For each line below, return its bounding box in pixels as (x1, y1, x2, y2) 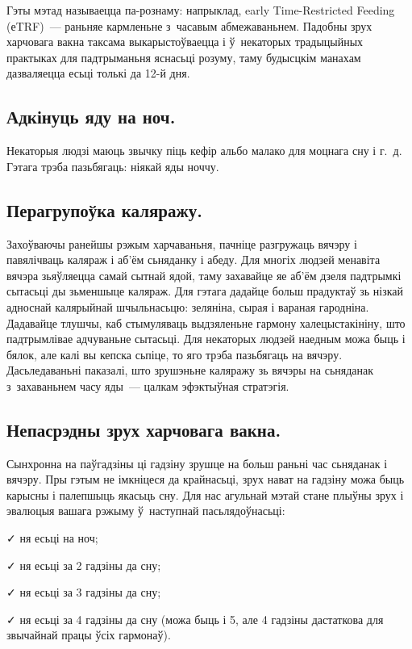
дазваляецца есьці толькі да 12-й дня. (6, 65, 190, 82)
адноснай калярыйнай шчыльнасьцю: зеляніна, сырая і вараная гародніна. (6, 298, 369, 315)
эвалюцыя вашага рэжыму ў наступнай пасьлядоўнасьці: (6, 502, 285, 519)
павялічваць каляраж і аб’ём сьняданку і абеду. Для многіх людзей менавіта (6, 251, 381, 268)
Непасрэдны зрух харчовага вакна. (6, 417, 281, 442)
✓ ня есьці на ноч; (6, 530, 98, 546)
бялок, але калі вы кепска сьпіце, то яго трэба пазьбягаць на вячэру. (6, 345, 343, 362)
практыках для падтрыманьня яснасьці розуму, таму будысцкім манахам (6, 48, 361, 65)
